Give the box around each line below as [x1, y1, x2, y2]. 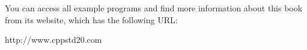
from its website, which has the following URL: [5, 13, 178, 26]
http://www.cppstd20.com [5, 33, 102, 46]
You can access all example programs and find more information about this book [5, 2, 303, 14]
